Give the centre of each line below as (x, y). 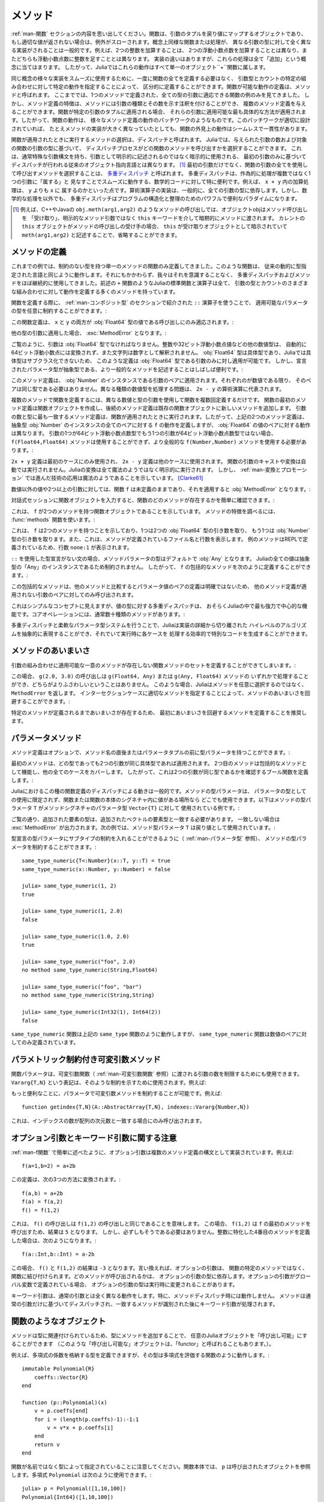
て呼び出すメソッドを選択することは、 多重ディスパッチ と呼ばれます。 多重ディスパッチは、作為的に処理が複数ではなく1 (161, 173)
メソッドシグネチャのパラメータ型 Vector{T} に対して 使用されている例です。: (141, 808)
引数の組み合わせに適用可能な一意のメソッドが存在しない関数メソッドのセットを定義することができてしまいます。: (154, 665)
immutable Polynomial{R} (58, 1369)
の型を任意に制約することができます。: (59, 311)
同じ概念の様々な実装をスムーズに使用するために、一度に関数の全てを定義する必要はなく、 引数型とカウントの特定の (156, 78)
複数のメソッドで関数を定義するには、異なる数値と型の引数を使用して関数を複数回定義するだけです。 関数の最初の (154, 400)
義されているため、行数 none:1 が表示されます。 (72, 547)
